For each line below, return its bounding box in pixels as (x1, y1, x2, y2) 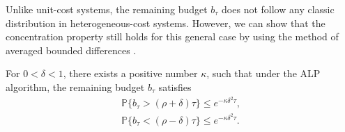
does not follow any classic (222, 2, 335, 16)
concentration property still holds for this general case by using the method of (6, 29, 339, 44)
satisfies (158, 79, 192, 94)
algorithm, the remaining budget (6, 79, 145, 94)
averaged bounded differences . (6, 42, 137, 57)
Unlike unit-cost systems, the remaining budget (6, 2, 208, 16)
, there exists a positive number (63, 66, 198, 81)
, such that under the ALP (206, 66, 321, 81)
